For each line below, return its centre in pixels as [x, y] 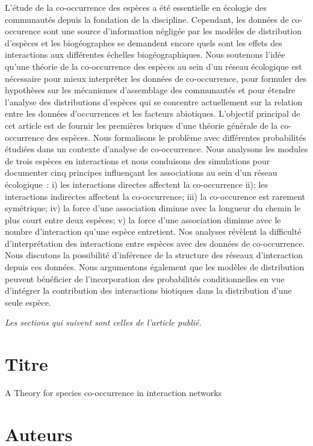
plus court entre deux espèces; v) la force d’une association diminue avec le [143, 219]
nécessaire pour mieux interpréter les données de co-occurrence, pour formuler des [156, 78]
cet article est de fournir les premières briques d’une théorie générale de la [141, 125]
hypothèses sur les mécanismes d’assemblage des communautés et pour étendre [150, 90]
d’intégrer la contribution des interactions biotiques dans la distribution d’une [148, 290]
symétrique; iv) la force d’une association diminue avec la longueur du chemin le [153, 208]
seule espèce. [28, 302]
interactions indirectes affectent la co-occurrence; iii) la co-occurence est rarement [155, 196]
